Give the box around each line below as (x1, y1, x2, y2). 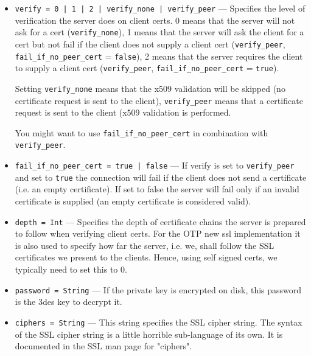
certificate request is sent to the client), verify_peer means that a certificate (15, 94, 303, 106)
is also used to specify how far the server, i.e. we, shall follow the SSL (15, 239, 274, 251)
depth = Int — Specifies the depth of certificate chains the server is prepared (15, 215, 306, 228)
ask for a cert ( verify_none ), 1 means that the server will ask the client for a (15, 26, 304, 38)
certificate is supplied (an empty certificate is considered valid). (15, 195, 251, 207)
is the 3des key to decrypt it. (15, 295, 122, 308)
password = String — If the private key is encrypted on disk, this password (15, 283, 302, 296)
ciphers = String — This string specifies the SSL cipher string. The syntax (15, 315, 302, 328)
